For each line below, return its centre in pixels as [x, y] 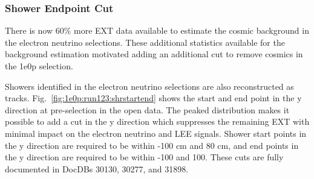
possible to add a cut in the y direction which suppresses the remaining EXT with [157, 121]
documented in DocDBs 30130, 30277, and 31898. [97, 168]
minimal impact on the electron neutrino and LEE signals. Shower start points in [156, 133]
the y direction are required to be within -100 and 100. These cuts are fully [144, 157]
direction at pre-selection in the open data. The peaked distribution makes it [147, 109]
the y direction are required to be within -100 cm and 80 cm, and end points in [152, 145]
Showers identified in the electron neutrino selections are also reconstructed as [149, 86]
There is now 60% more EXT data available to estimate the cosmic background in [157, 30]
